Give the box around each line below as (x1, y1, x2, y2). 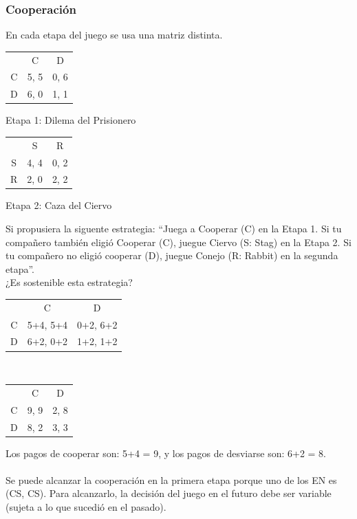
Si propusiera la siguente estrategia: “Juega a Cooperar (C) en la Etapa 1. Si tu (6, 221, 342, 236)
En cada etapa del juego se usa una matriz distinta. (6, 27, 223, 42)
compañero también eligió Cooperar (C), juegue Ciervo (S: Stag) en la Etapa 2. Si (6, 234, 351, 249)
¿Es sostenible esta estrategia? (6, 275, 133, 289)
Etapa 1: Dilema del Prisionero (6, 113, 136, 127)
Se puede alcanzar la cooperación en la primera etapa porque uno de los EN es (6, 472, 337, 487)
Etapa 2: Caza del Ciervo (6, 198, 112, 212)
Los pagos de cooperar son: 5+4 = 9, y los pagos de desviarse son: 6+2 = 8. (6, 445, 326, 460)
